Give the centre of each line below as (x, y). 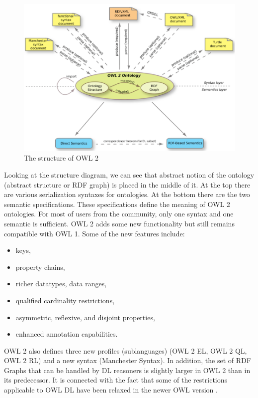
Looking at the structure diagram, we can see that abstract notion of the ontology (129, 174)
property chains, (40, 267)
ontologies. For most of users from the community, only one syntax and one (119, 214)
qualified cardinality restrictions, (65, 300)
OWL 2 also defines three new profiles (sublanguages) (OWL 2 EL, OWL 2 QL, (126, 350)
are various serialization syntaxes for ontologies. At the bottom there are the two (127, 194)
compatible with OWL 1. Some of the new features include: (94, 233)
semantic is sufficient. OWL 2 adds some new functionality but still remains (119, 223)
